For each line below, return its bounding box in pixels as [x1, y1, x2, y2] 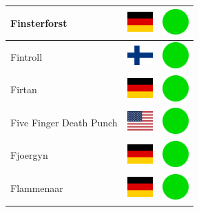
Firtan [10, 82, 37, 97]
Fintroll [10, 49, 43, 64]
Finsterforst [10, 15, 67, 30]
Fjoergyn [10, 148, 48, 162]
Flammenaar [10, 181, 63, 195]
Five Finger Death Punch [10, 115, 118, 129]
